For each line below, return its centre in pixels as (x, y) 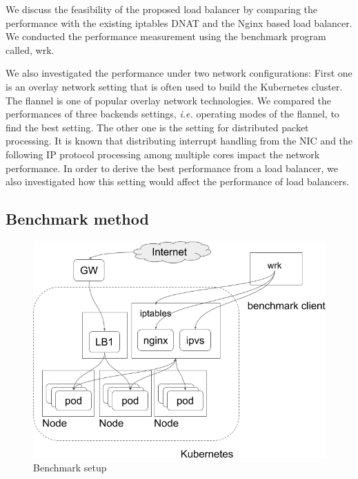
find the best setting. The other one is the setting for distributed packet (157, 127)
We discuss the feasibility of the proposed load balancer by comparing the (162, 9)
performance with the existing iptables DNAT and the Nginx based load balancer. (179, 22)
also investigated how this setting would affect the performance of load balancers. (177, 181)
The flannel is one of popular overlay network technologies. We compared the (169, 100)
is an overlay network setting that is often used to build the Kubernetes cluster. (174, 86)
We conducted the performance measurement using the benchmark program (166, 36)
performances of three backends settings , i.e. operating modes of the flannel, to (172, 114)
